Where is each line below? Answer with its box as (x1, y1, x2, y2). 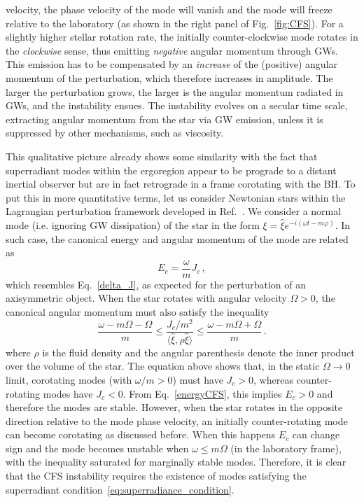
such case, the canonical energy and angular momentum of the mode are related (6, 231, 349, 246)
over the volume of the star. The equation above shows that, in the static (6, 358, 320, 373)
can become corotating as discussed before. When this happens (6, 427, 276, 442)
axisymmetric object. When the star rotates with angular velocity (6, 291, 287, 305)
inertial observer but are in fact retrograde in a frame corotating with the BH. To (6, 176, 356, 191)
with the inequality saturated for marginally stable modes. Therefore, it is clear (6, 454, 346, 469)
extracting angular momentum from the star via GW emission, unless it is (6, 111, 323, 126)
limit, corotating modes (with (6, 372, 132, 386)
